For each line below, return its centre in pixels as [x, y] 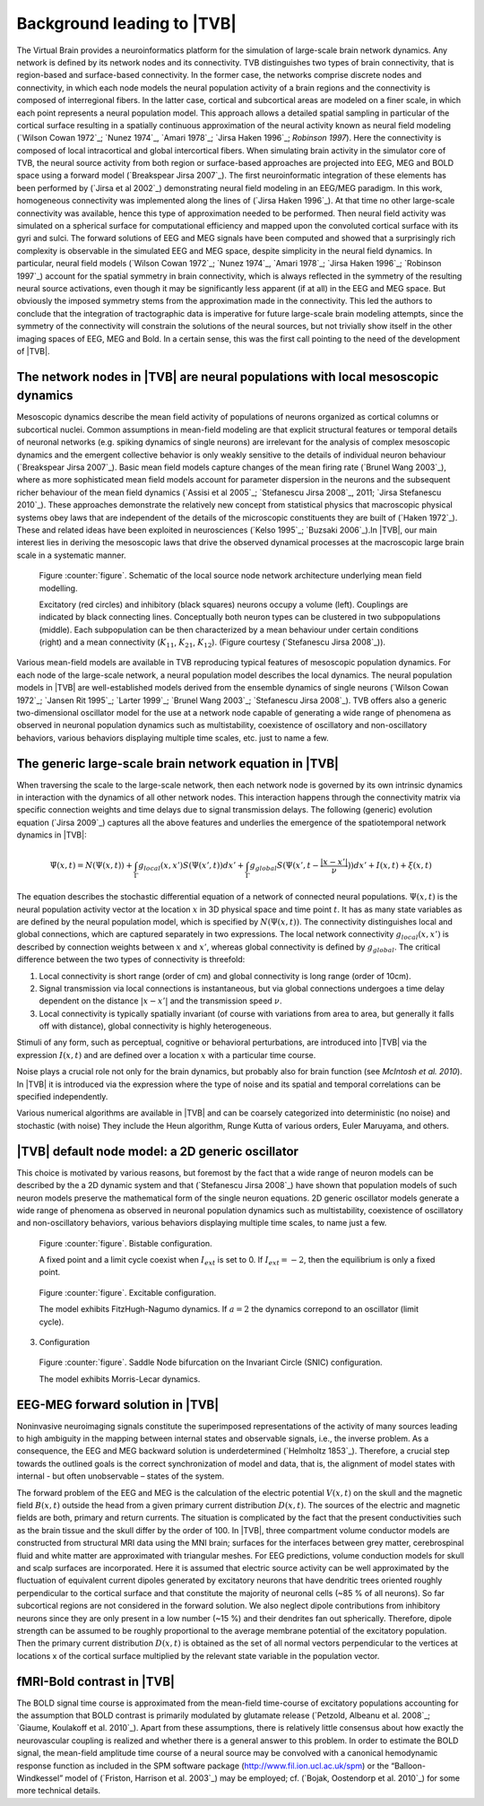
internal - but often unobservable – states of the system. [120, 1476]
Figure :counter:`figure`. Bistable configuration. [125, 1243]
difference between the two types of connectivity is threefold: [131, 959]
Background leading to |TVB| [127, 23]
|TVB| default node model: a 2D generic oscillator [158, 1151]
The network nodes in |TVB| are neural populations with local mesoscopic [228, 377]
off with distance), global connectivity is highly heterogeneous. [156, 1026]
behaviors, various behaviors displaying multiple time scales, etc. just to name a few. [173, 738]
